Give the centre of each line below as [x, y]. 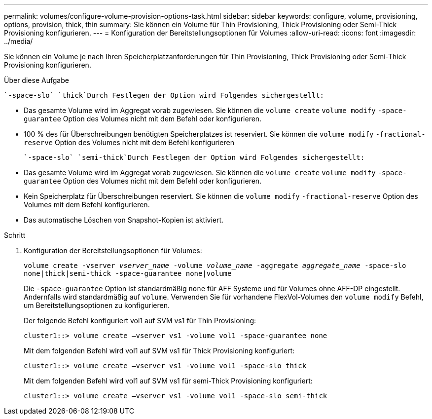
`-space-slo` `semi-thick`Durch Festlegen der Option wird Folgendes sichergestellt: [194, 157]
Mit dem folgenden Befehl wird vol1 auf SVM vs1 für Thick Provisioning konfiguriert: [159, 351]
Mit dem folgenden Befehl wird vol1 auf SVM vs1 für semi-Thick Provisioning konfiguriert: [168, 381]
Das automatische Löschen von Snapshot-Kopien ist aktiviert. [124, 220]
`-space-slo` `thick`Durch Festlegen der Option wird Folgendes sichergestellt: [164, 95]
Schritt [15, 235]
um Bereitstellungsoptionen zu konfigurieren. [97, 305]
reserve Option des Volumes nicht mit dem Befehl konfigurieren [129, 142]
